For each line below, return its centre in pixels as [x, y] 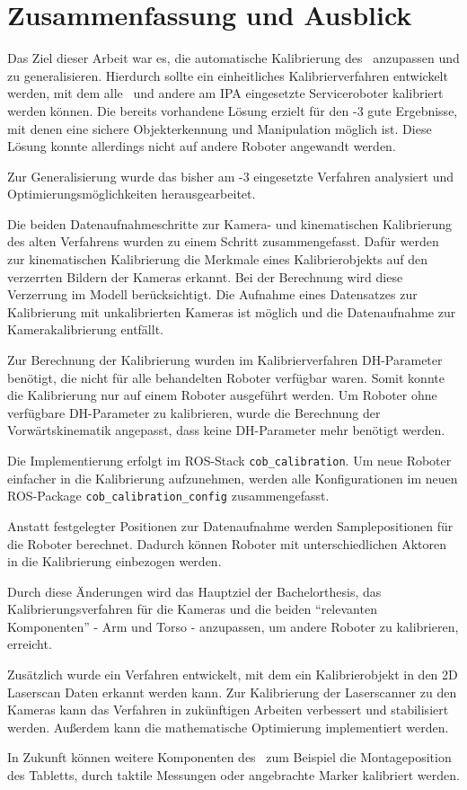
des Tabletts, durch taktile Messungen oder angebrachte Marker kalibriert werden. [233, 775]
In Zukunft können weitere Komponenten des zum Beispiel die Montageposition [229, 757]
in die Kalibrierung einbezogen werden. [115, 561]
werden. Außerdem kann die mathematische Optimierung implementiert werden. [228, 727]
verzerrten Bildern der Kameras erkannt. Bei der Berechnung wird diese [205, 276]
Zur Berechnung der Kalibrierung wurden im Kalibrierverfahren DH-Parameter [225, 360]
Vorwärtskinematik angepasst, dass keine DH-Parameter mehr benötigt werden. [226, 430]
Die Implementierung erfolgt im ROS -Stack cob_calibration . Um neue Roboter [229, 460]
